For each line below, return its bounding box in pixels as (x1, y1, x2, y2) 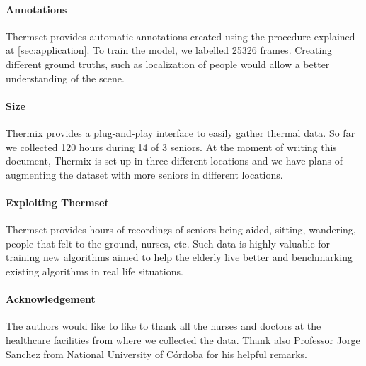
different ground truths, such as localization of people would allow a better (6, 56, 330, 71)
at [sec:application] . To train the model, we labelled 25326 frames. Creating (6, 43, 333, 57)
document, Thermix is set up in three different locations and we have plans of (6, 153, 343, 168)
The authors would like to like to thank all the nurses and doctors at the (6, 318, 321, 333)
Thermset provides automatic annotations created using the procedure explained (6, 28, 355, 43)
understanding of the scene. (6, 70, 125, 85)
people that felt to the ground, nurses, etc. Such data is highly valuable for (6, 235, 331, 250)
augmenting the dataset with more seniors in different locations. (6, 167, 283, 182)
